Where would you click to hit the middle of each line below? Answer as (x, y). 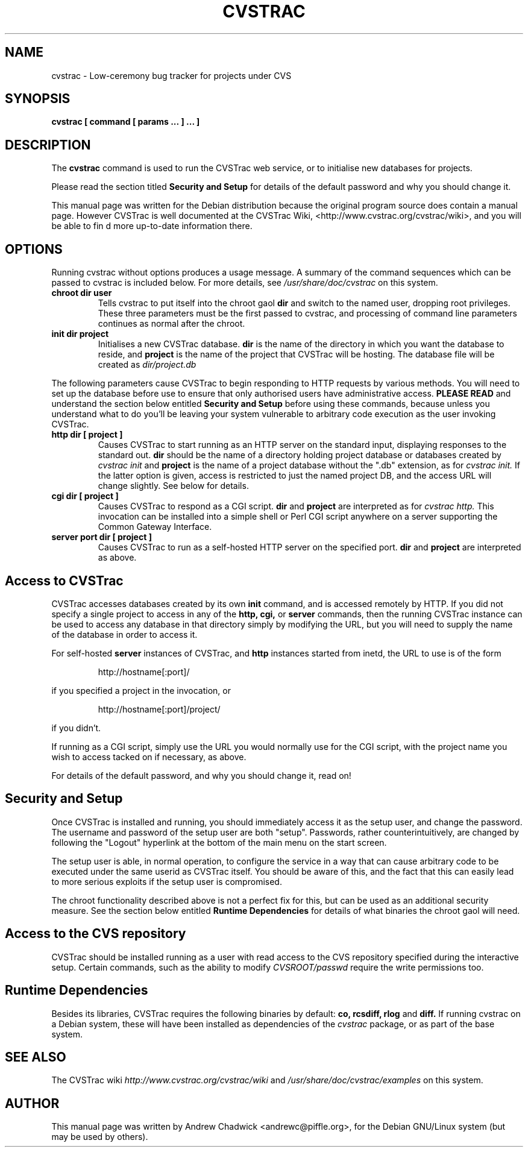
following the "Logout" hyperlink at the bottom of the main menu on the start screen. (219, 842)
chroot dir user (82, 293)
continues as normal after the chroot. (171, 324)
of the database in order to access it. (124, 634)
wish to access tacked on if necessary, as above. (149, 757)
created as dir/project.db (147, 365)
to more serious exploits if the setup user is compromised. (167, 881)
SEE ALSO (36, 1057)
